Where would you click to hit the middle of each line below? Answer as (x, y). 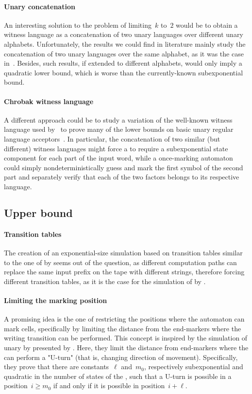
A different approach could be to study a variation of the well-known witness (118, 119)
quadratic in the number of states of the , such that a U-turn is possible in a (118, 376)
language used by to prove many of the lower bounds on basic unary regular (119, 129)
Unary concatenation (40, 6)
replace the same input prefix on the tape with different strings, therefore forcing (124, 272)
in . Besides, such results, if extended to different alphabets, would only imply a (123, 63)
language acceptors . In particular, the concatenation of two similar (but (112, 138)
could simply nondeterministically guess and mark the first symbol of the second (124, 167)
